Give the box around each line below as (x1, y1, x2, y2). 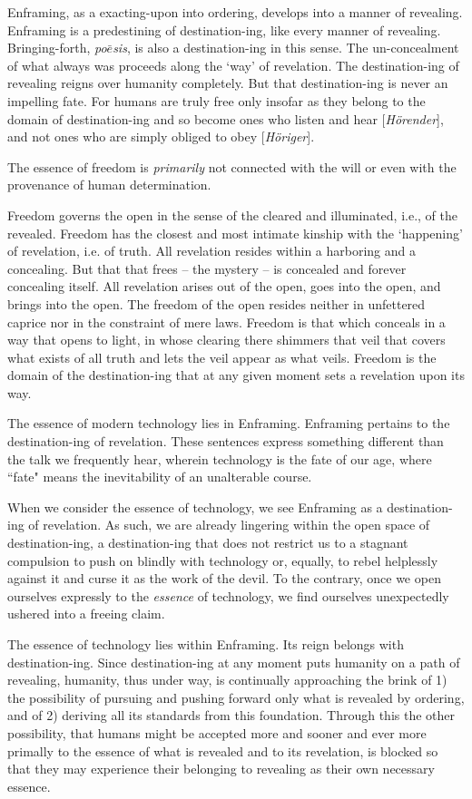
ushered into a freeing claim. (7, 604, 165, 623)
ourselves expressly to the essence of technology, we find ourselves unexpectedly (7, 586, 449, 605)
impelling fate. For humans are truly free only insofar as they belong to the (7, 91, 426, 110)
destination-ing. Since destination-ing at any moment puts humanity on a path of (7, 652, 460, 671)
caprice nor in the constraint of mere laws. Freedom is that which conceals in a (7, 312, 446, 331)
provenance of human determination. (7, 175, 211, 194)
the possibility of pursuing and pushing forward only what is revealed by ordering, (7, 687, 465, 706)
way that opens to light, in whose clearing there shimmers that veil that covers (7, 330, 446, 349)
